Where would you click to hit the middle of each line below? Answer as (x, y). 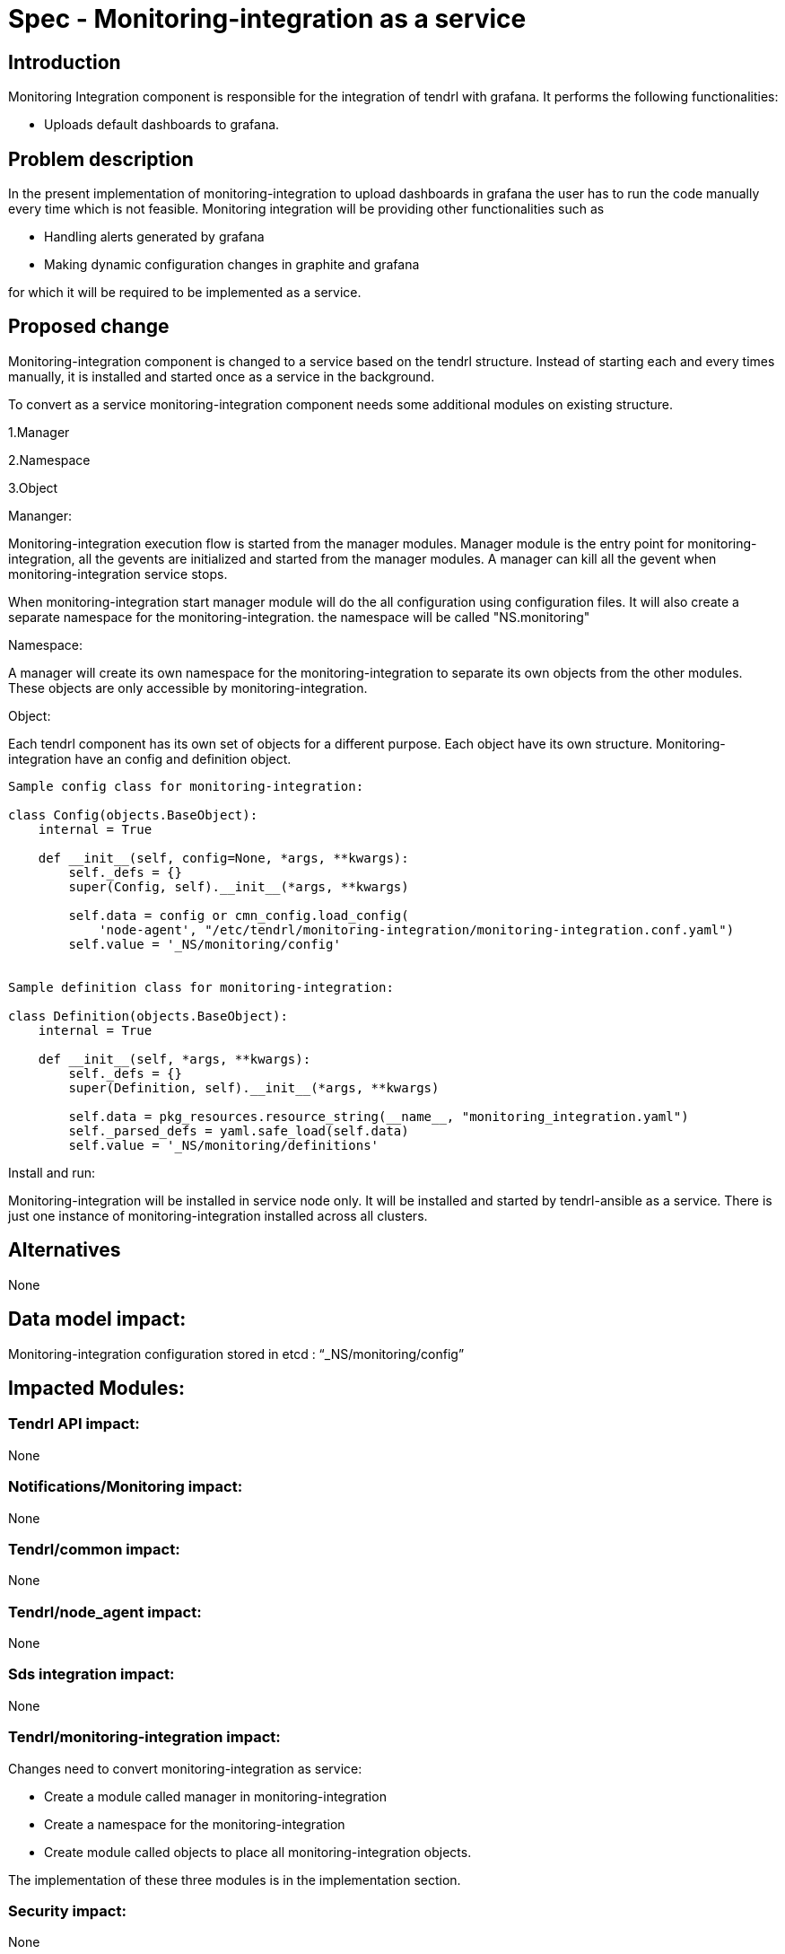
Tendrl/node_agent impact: (105, 1612)
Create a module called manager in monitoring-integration (215, 1796)
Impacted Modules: (96, 1388)
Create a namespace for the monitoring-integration (195, 1824)
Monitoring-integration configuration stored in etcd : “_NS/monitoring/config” (236, 1354)
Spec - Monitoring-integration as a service (267, 19)
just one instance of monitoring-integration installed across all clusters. (218, 1215)
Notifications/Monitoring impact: (126, 1487)
